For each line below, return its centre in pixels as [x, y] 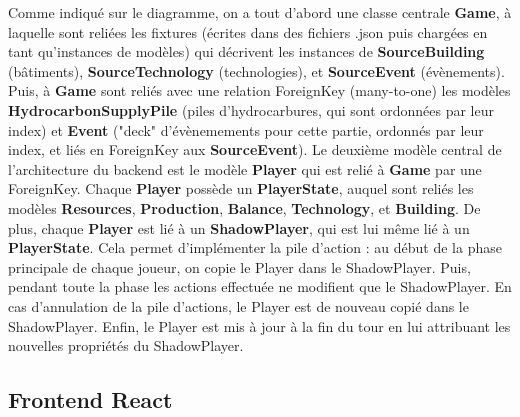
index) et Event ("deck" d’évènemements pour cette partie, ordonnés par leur [246, 129]
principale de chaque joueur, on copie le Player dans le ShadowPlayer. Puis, [239, 266]
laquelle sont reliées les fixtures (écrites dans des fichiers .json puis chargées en [248, 31]
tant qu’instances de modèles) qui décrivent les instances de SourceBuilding [246, 51]
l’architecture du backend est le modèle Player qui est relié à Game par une [245, 168]
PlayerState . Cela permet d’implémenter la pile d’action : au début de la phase [255, 247]
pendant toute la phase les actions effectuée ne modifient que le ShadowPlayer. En [260, 286]
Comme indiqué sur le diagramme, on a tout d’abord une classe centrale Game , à [260, 12]
